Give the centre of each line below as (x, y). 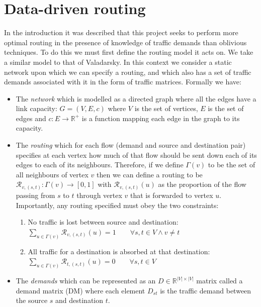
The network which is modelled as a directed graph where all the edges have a (136, 98)
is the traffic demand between (206, 290)
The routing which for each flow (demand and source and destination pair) (131, 145)
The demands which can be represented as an (86, 281)
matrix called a (220, 281)
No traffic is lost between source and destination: (103, 222)
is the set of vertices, (166, 108)
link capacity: (36, 108)
